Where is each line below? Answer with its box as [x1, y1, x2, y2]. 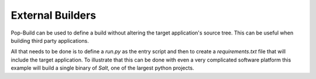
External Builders [11, 9, 97, 22]
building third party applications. [11, 37, 89, 44]
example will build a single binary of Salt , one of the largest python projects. [11, 64, 194, 71]
